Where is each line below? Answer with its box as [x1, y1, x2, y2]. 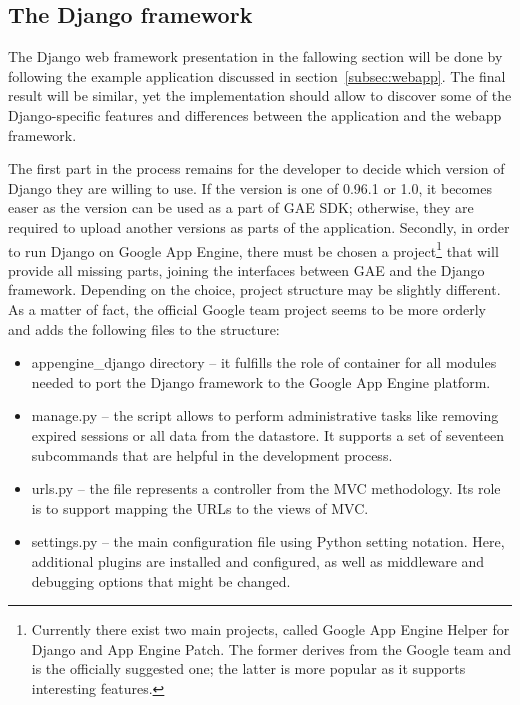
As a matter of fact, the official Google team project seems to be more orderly [8, 298, 487, 319]
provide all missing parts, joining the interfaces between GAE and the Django [8, 259, 485, 280]
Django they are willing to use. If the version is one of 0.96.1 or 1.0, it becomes [8, 177, 492, 198]
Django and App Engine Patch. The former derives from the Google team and [31, 638, 512, 659]
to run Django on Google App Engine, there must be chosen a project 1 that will [8, 237, 499, 261]
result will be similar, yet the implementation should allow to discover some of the [8, 85, 512, 106]
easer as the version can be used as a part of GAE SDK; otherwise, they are [8, 197, 474, 218]
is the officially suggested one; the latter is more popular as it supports [31, 658, 466, 679]
